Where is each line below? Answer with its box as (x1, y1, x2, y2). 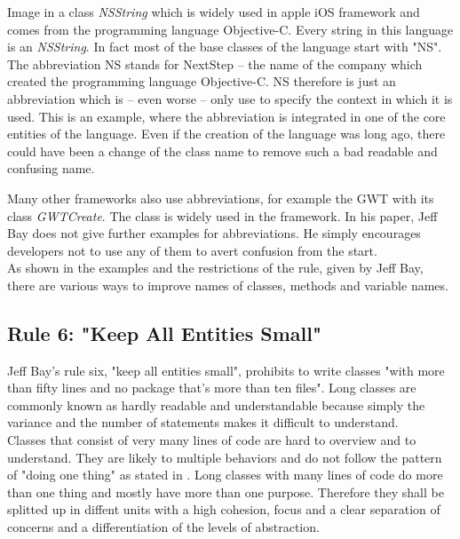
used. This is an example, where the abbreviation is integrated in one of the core (7, 107, 446, 125)
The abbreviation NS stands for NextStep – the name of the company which (7, 54, 423, 73)
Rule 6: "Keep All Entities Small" (7, 319, 322, 346)
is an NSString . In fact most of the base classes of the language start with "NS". (7, 37, 442, 56)
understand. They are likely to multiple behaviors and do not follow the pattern (7, 448, 442, 466)
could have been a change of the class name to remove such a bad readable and (7, 141, 438, 160)
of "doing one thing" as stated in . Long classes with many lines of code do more (7, 465, 443, 484)
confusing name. (7, 159, 95, 178)
